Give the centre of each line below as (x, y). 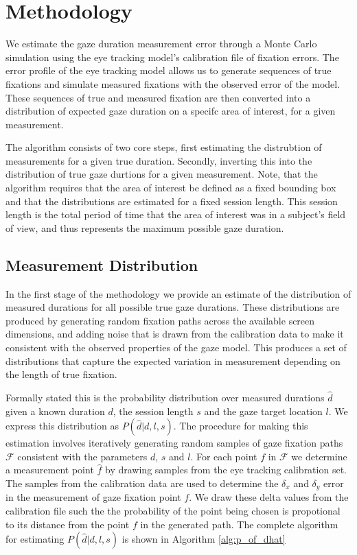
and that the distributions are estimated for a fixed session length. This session (172, 201)
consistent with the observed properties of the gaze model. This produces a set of (176, 347)
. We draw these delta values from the (269, 497)
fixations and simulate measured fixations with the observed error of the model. (173, 83)
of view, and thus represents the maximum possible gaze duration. (145, 227)
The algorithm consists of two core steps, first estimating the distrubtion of (164, 147)
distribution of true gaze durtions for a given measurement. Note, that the (162, 174)
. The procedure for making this (241, 426)
